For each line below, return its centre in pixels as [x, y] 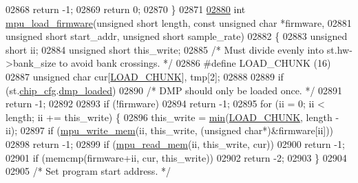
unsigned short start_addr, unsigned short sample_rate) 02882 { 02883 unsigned [177, 36]
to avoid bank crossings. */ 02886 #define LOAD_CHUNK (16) [195, 63]
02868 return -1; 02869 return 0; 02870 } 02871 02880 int [126, 9]
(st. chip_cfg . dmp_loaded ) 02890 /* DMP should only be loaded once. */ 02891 [174, 90]
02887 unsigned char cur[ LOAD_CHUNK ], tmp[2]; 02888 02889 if [145, 76]
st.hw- [339, 49]
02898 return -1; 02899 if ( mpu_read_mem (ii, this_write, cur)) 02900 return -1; [175, 143]
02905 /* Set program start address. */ [88, 171]
